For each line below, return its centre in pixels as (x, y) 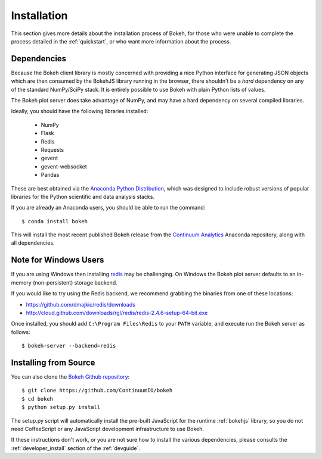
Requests (52, 149)
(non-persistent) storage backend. (75, 282)
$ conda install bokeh (55, 221)
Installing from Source (53, 362)
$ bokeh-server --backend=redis (69, 346)
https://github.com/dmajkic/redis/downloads (80, 304)
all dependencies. (33, 243)
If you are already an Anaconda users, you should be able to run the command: (108, 208)
